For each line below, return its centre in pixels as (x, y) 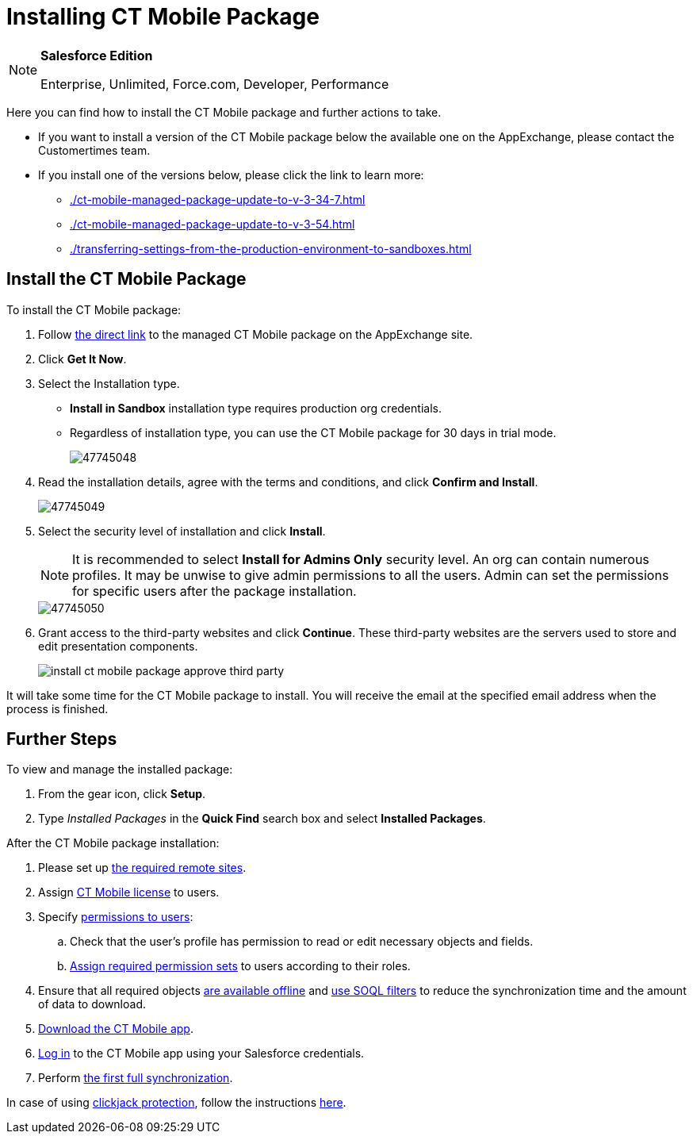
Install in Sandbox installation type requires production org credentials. (256, 408)
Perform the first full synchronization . (136, 1078)
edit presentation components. (118, 646)
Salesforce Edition (97, 55)
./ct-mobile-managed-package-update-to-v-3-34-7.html (218, 199)
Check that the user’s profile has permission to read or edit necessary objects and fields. (302, 942)
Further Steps (62, 739)
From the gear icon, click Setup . (122, 794)
